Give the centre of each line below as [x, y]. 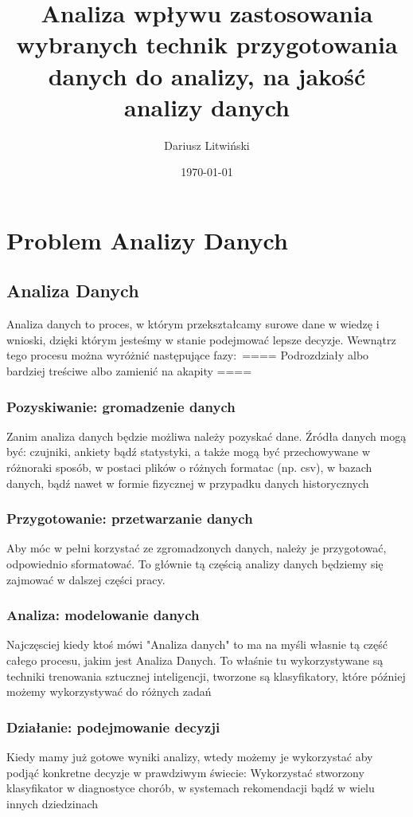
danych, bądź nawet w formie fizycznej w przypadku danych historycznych [188, 483]
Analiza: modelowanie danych [103, 615]
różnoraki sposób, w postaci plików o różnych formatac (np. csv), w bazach [189, 467]
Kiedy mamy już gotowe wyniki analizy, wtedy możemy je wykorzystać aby [190, 757]
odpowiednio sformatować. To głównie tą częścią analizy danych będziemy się [195, 564]
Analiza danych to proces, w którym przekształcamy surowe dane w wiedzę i [193, 324]
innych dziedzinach [53, 803]
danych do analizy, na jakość [207, 75]
